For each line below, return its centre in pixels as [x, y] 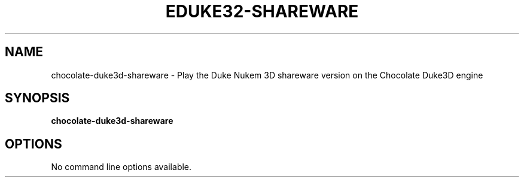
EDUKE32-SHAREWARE [262, 11]
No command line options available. [121, 167]
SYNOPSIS [37, 98]
